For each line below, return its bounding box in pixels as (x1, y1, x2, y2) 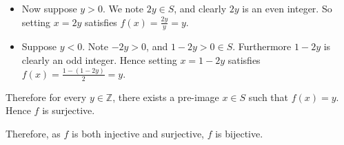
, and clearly (174, 1, 227, 15)
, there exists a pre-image (112, 89, 219, 104)
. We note (102, 1, 143, 15)
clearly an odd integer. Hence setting (21, 53, 177, 67)
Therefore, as (6, 126, 61, 140)
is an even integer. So (242, 1, 332, 15)
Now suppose (21, 1, 77, 15)
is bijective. (215, 126, 263, 140)
